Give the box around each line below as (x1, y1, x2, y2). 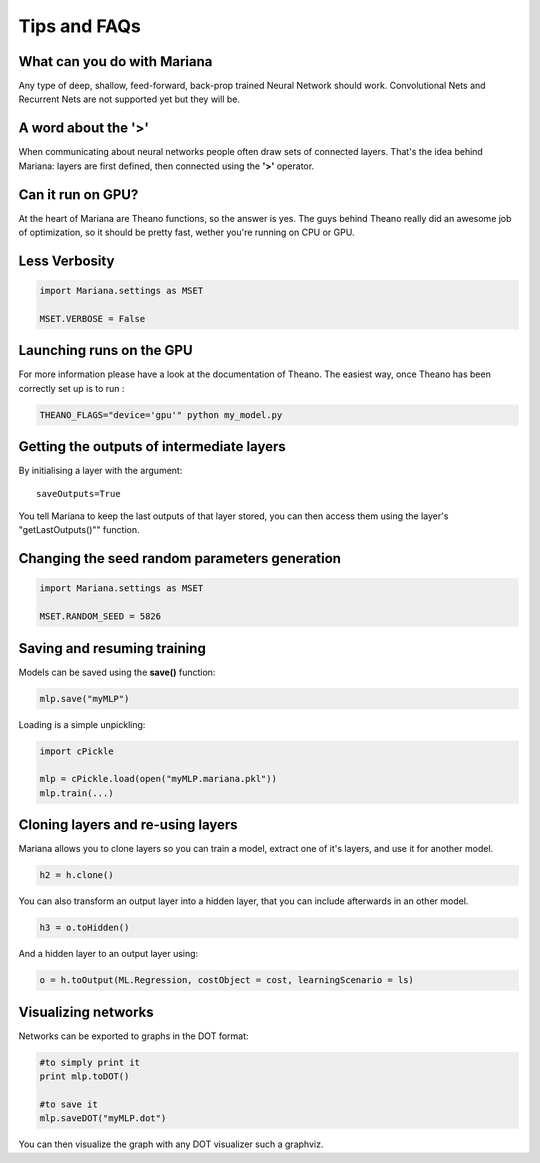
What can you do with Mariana (18, 53, 213, 70)
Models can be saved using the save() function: (18, 666, 216, 678)
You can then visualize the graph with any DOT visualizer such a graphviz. (18, 1138, 324, 1150)
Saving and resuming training (18, 640, 207, 657)
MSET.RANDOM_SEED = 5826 (39, 611, 162, 622)
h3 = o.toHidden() (39, 922, 130, 934)
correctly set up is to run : (18, 382, 125, 394)
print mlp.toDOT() (39, 1071, 130, 1082)
